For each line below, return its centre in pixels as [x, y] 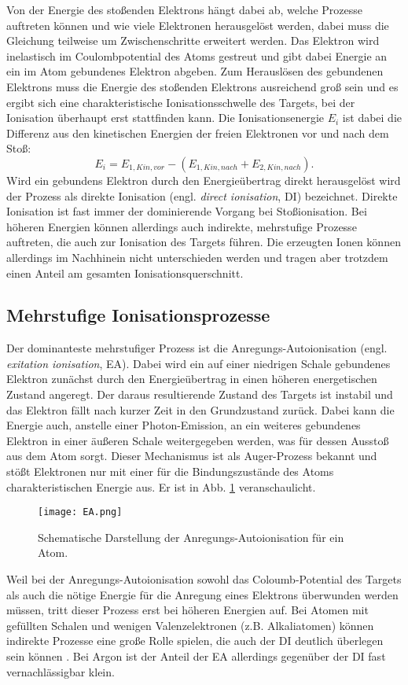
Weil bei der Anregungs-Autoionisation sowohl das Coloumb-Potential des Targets [204, 579]
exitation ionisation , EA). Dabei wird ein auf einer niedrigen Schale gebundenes [198, 363]
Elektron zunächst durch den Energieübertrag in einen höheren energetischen [192, 379]
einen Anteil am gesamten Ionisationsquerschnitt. [125, 273]
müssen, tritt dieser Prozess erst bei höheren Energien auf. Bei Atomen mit [187, 610]
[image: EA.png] [80, 512]
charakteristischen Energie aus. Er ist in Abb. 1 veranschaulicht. [161, 486]
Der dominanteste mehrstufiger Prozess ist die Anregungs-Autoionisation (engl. [197, 348]
